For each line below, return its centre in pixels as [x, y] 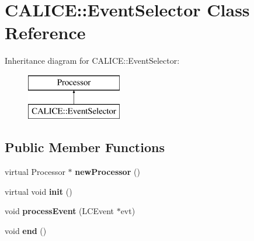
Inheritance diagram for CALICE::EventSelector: [92, 61]
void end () [26, 231]
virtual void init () [39, 191]
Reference [45, 32]
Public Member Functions [85, 147]
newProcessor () [107, 172]
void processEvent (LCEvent [59, 211]
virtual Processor [35, 172]
